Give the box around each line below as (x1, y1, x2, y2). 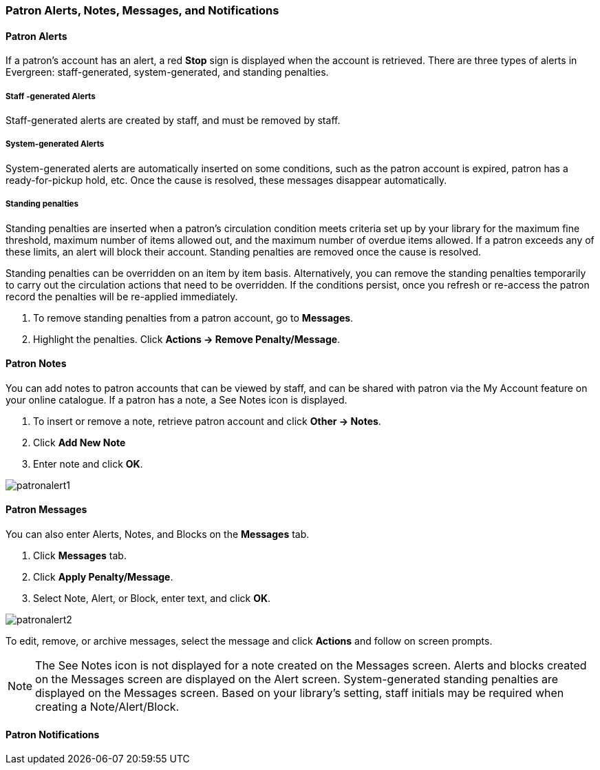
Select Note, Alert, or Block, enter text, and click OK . (33, 592, 271, 604)
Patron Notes (6, 357, 67, 370)
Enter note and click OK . (33, 457, 143, 470)
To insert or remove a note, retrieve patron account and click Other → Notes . (33, 415, 381, 427)
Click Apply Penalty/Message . (33, 571, 173, 583)
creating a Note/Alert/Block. (35, 700, 180, 714)
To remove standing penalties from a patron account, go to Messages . (33, 311, 354, 324)
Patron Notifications (6, 728, 100, 740)
